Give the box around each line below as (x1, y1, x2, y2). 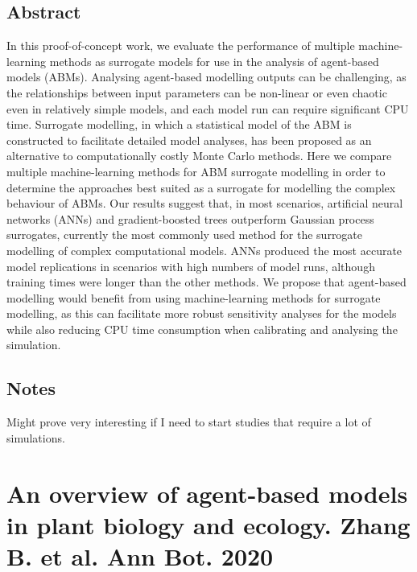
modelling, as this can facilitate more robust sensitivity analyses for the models (6, 305, 397, 322)
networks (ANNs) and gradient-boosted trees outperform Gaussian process (6, 210, 374, 227)
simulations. (6, 429, 65, 446)
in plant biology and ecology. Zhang (6, 508, 411, 541)
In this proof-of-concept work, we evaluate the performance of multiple (6, 37, 355, 54)
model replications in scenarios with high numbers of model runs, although (6, 257, 375, 274)
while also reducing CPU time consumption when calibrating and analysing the (6, 320, 398, 337)
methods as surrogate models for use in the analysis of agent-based (49, 52, 379, 69)
